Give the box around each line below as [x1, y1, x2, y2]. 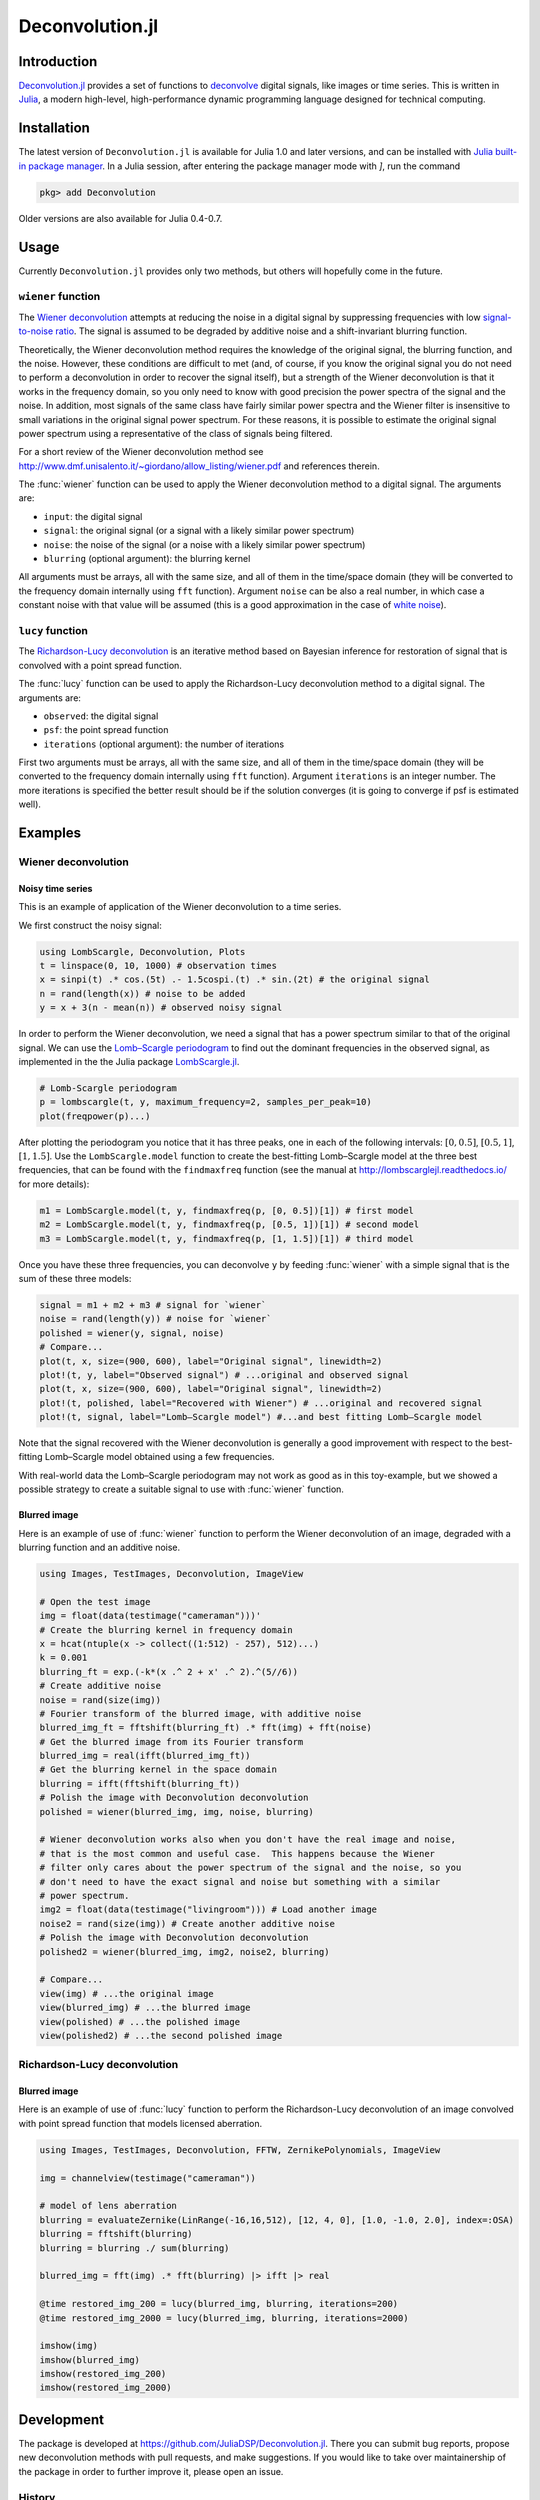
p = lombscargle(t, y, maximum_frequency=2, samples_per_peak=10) [39, 1096, 372, 1108]
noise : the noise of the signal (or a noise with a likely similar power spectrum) [43, 538, 366, 550]
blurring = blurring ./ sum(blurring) [39, 2242, 230, 2254]
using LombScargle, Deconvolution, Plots [39, 946, 246, 957]
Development [18, 2411, 105, 2428]
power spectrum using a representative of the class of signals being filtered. [18, 427, 334, 439]
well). [18, 798, 42, 810]
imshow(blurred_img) [39, 2354, 140, 2365]
